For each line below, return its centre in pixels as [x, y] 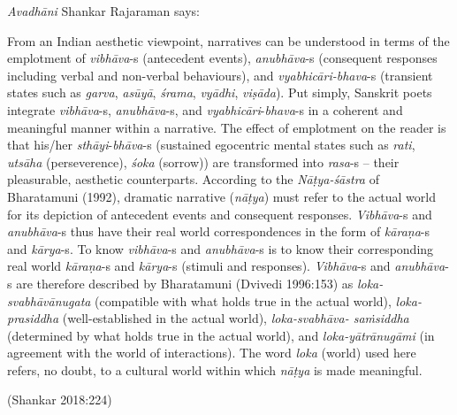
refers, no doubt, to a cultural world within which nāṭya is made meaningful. [215, 369]
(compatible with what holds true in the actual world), [243, 300]
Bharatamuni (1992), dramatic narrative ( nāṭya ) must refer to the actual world [221, 196]
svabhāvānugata [49, 300]
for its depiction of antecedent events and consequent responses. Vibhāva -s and [220, 214]
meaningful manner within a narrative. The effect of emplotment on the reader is [227, 127]
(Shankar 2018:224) [60, 400]
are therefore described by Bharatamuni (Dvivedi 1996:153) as [185, 283]
